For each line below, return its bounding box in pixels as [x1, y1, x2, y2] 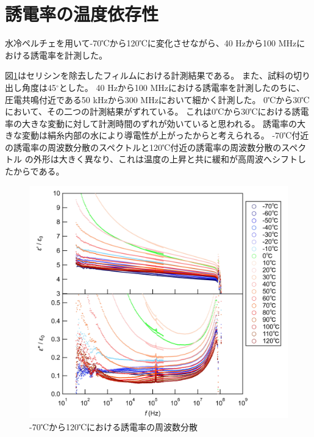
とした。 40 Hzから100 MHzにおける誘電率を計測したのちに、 [59, 81, 305, 93]
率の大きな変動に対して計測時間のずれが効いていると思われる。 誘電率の [5, 117, 298, 129]
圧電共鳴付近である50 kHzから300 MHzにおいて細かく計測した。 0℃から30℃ [5, 93, 310, 106]
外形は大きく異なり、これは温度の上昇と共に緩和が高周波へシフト [33, 153, 298, 165]
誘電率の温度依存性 [5, 1, 159, 26]
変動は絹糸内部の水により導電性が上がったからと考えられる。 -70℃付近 [21, 129, 309, 142]
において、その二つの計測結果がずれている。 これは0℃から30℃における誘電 [5, 105, 309, 118]
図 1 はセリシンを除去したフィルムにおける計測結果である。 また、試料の [5, 69, 293, 82]
